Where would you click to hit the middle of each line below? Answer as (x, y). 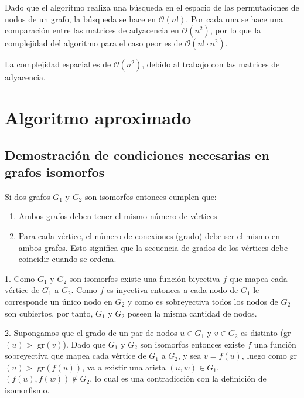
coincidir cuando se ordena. (67, 259)
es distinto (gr (266, 333)
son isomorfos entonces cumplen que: (151, 196)
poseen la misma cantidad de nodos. (192, 313)
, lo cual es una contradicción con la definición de (178, 378)
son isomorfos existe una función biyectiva (145, 278)
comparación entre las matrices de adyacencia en (92, 30)
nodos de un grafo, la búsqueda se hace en (81, 18)
